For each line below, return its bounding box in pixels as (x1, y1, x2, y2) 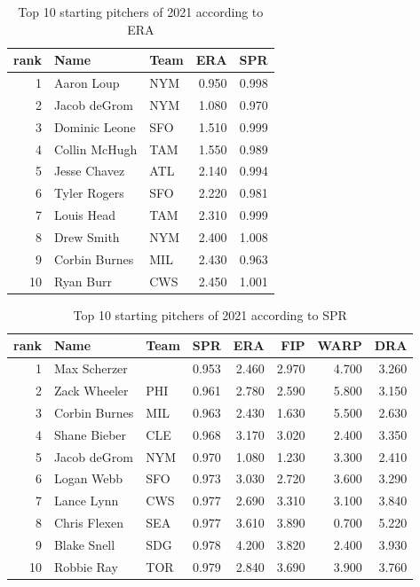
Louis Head (53, 206, 116, 224)
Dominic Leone (53, 117, 136, 136)
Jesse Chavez (53, 161, 125, 180)
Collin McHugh (53, 139, 138, 158)
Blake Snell (53, 535, 115, 553)
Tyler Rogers (53, 184, 124, 202)
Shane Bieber (53, 425, 127, 443)
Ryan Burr (53, 271, 112, 290)
